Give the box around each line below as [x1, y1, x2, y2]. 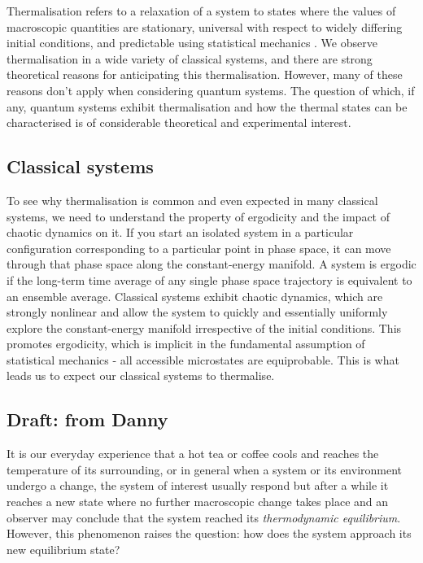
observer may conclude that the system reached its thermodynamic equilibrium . [7, 508, 401, 526]
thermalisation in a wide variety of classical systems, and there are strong [7, 50, 373, 67]
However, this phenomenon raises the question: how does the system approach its [7, 525, 412, 542]
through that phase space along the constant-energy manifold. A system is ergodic [7, 255, 416, 273]
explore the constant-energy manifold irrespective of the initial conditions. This [7, 319, 402, 336]
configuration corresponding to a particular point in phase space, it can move [7, 239, 391, 256]
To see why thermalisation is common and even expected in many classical [7, 191, 378, 208]
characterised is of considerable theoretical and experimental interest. [7, 114, 351, 131]
